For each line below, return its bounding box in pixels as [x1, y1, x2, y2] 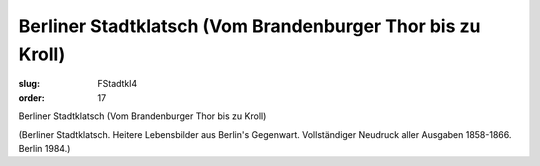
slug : [18, 78, 40, 90]
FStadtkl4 [97, 78, 138, 90]
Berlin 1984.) [18, 142, 71, 154]
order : [18, 91, 45, 104]
